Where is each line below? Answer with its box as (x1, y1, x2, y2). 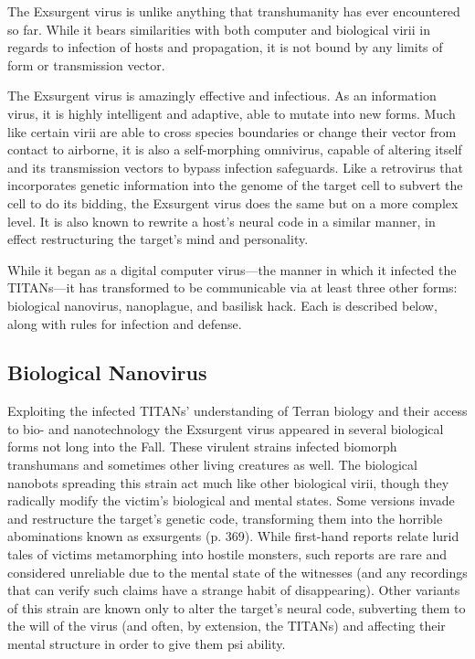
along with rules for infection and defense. (7, 314, 242, 333)
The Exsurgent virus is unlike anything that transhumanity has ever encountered (7, 2, 460, 20)
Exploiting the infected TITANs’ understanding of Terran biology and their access (7, 401, 468, 420)
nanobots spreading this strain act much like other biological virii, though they (7, 473, 449, 492)
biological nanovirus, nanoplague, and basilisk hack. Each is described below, (7, 295, 438, 314)
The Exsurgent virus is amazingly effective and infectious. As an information (7, 86, 437, 105)
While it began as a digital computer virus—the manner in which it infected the (7, 260, 457, 279)
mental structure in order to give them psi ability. (7, 634, 286, 654)
